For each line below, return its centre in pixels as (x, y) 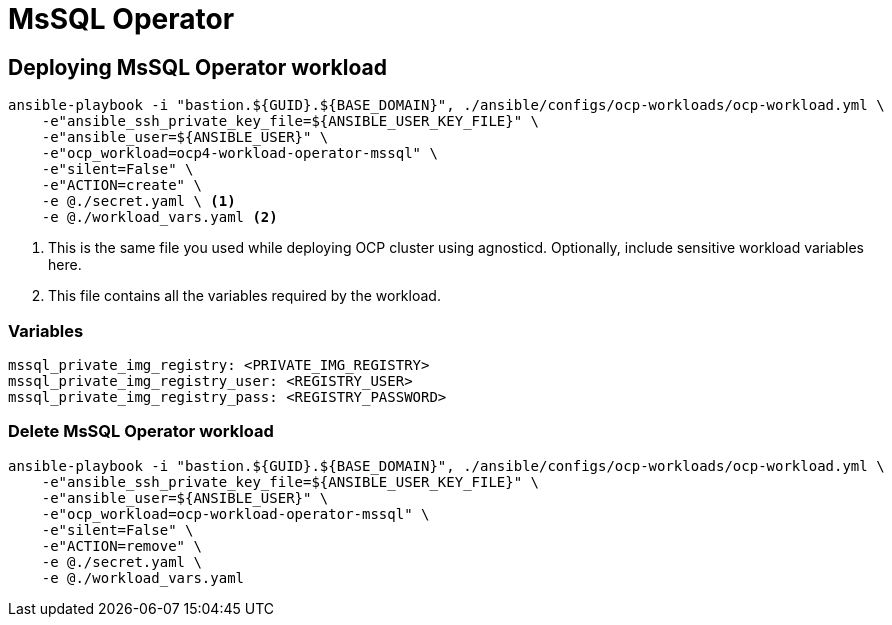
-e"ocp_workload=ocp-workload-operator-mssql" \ (235, 513)
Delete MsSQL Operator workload (141, 431)
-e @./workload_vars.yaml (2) (159, 217)
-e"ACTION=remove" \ (121, 545)
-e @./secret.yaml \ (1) (138, 201)
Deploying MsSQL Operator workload (197, 67)
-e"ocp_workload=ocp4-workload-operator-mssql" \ (239, 153)
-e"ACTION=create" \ (121, 185)
